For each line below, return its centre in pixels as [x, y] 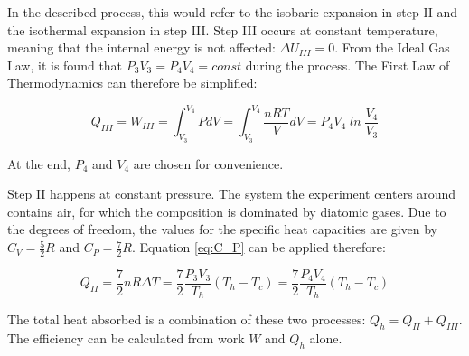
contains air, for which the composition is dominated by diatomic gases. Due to [227, 211]
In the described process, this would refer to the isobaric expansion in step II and [233, 12]
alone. [326, 338]
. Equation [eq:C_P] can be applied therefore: [258, 247]
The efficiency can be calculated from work [126, 338]
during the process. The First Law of [347, 65]
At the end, [39, 163]
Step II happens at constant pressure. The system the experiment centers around [232, 194]
